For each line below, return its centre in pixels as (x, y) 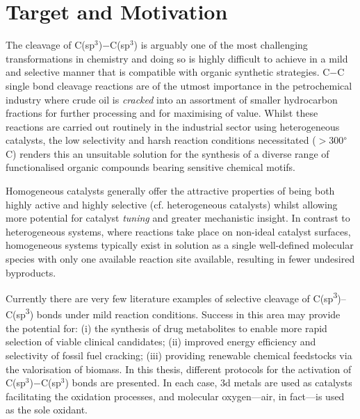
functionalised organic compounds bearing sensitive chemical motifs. (150, 167)
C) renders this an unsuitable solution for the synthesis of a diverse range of (167, 153)
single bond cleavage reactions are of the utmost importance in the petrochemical (179, 85)
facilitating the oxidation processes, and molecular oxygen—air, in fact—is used (175, 396)
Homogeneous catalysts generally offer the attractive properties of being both (170, 191)
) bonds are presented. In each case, (141, 383)
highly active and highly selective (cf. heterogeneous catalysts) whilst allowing (172, 204)
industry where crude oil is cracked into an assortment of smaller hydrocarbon (172, 99)
